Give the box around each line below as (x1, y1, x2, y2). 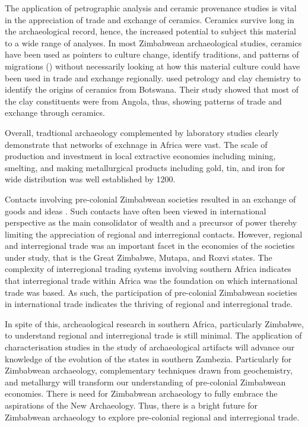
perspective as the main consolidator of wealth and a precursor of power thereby (5, 216, 297, 229)
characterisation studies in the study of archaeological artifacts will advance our (5, 341, 295, 353)
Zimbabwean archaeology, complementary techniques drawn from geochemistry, (5, 364, 293, 377)
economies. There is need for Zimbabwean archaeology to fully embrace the (5, 387, 278, 400)
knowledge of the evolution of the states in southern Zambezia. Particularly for (5, 352, 292, 365)
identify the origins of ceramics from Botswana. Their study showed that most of (5, 83, 299, 96)
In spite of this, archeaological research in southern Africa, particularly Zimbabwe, (5, 317, 304, 330)
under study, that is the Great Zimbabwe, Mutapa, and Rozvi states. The (5, 251, 272, 263)
